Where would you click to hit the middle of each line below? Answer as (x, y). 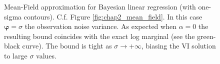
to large (16, 55)
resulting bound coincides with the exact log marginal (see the (99, 36)
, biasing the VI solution (178, 46)
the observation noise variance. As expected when (100, 26)
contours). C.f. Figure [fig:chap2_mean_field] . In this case (113, 16)
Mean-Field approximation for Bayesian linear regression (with (100, 6)
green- (206, 36)
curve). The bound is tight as (67, 46)
